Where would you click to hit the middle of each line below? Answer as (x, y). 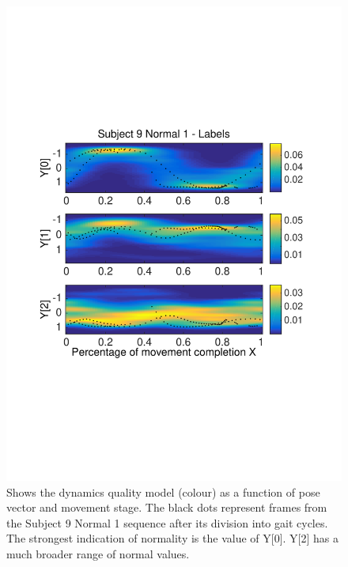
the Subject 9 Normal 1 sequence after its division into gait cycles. (167, 522)
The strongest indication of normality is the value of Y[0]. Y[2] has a (172, 538)
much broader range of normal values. (98, 553)
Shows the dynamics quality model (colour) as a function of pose (163, 491)
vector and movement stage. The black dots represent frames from (167, 507)
